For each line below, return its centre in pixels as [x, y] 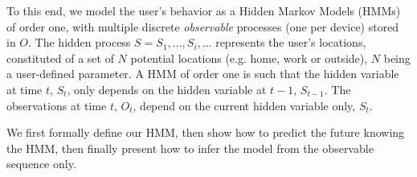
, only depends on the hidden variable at [167, 89]
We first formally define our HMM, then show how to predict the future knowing [206, 132]
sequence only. [41, 164]
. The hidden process [80, 42]
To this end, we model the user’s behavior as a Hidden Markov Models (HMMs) [204, 10]
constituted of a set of [60, 58]
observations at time [57, 105]
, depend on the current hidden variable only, [244, 105]
